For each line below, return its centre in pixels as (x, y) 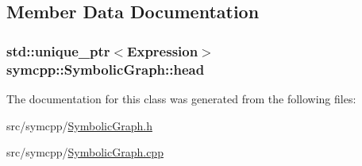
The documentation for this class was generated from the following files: (181, 98)
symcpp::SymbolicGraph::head (106, 69)
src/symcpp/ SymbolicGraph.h (79, 125)
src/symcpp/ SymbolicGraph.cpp (85, 152)
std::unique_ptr (58, 50)
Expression (163, 50)
